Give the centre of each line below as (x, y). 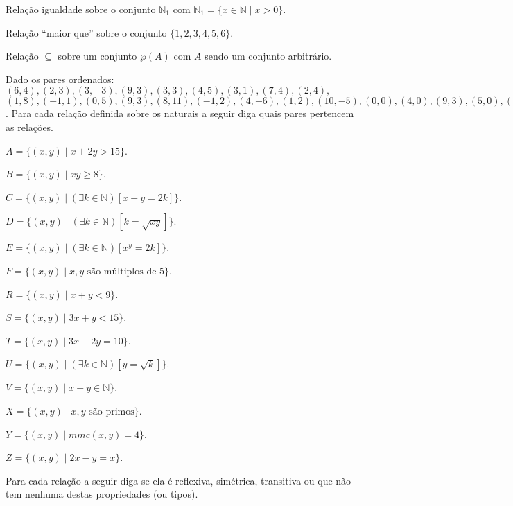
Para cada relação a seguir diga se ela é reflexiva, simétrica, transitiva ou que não (179, 480)
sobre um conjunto (97, 56)
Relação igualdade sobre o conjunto (81, 9)
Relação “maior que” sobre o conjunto (86, 32)
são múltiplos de (122, 271)
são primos (112, 411)
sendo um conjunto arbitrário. (268, 56)
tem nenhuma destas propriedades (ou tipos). (102, 494)
